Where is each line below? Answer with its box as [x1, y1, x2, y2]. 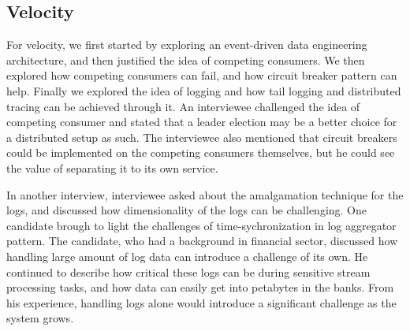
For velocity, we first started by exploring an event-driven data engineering [6, 36, 367, 53]
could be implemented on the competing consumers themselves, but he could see [6, 144, 395, 161]
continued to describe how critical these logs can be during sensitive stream [6, 263, 371, 280]
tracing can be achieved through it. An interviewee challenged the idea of [6, 98, 360, 114]
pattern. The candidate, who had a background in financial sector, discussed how [6, 232, 398, 249]
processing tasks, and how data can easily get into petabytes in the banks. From [6, 279, 394, 296]
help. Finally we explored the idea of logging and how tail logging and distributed [6, 82, 401, 99]
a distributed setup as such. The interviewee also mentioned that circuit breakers [6, 128, 397, 145]
